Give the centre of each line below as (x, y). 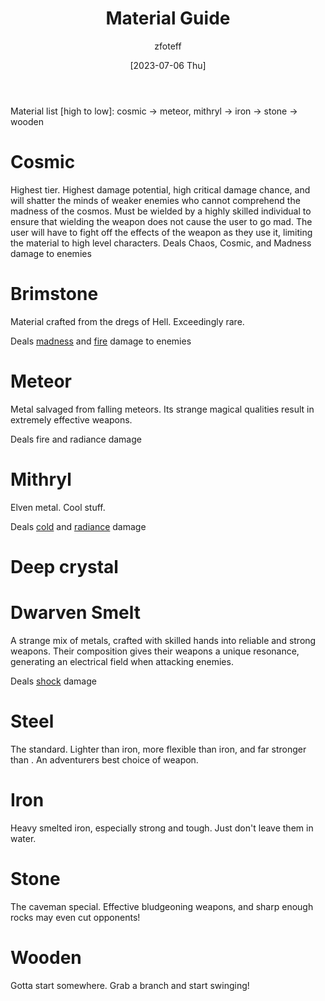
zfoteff (168, 46)
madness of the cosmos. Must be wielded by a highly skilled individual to (161, 211)
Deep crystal (64, 566)
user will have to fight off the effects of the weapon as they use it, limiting (161, 232)
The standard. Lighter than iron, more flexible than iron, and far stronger (158, 749)
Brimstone (54, 294)
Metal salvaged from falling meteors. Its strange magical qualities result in (162, 409)
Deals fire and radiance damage (76, 439)
